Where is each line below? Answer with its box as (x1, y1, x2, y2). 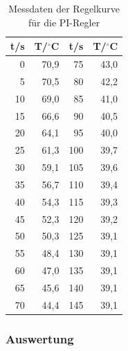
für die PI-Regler (28, 15, 100, 29)
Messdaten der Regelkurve (8, 1, 120, 15)
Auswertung (6, 330, 74, 347)
